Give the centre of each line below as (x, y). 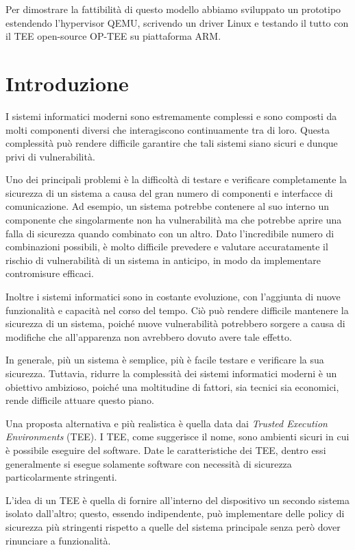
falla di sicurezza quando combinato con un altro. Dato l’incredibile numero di (170, 233)
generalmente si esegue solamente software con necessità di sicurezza (149, 463)
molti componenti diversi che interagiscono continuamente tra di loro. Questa (168, 129)
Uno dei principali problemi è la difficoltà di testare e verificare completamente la (176, 179)
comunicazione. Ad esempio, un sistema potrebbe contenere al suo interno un (168, 206)
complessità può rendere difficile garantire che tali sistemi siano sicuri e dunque (172, 143)
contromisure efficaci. (50, 273)
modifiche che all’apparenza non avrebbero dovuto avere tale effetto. (149, 336)
